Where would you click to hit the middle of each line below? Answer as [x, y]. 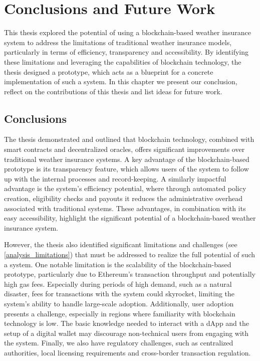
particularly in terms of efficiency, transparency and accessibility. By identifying [126, 52]
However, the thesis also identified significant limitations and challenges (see [121, 244]
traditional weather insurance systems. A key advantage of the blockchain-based [127, 159]
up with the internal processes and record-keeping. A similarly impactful [115, 178]
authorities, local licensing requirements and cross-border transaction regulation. [127, 352]
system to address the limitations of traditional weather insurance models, [118, 42]
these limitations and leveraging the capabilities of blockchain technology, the [123, 61]
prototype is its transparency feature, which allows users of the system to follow [126, 169]
